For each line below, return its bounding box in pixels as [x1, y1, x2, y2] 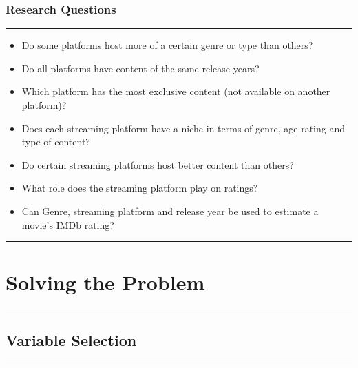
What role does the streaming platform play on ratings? [21, 181, 258, 195]
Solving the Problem [6, 268, 205, 296]
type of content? [21, 134, 90, 149]
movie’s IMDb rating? [21, 217, 114, 232]
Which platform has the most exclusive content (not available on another [21, 84, 330, 99]
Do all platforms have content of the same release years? [21, 61, 260, 75]
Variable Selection [6, 329, 137, 350]
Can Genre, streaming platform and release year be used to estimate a [21, 203, 319, 218]
